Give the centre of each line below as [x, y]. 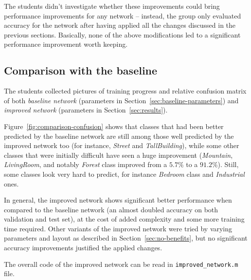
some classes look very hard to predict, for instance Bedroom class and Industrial [124, 174]
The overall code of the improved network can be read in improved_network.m [121, 264]
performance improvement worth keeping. [66, 44]
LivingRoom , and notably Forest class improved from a [86, 164]
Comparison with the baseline [81, 70]
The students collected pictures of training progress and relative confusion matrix [125, 91]
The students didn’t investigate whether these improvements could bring [112, 6]
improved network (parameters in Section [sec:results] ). [86, 110]
